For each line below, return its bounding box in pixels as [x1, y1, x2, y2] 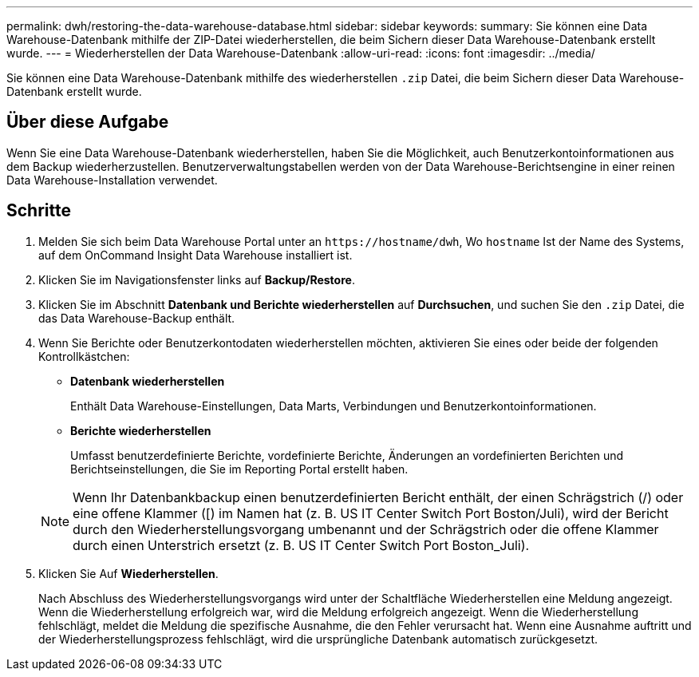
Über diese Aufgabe [6, 112, 169, 133]
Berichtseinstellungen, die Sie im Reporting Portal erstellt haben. [70, 461, 409, 476]
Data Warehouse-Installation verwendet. [6, 172, 218, 187]
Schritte [6, 200, 71, 221]
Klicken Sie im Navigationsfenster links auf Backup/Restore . [38, 272, 355, 287]
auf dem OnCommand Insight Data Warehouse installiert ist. [38, 247, 353, 262]
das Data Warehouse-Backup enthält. [38, 311, 235, 325]
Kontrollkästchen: [38, 349, 130, 363]
